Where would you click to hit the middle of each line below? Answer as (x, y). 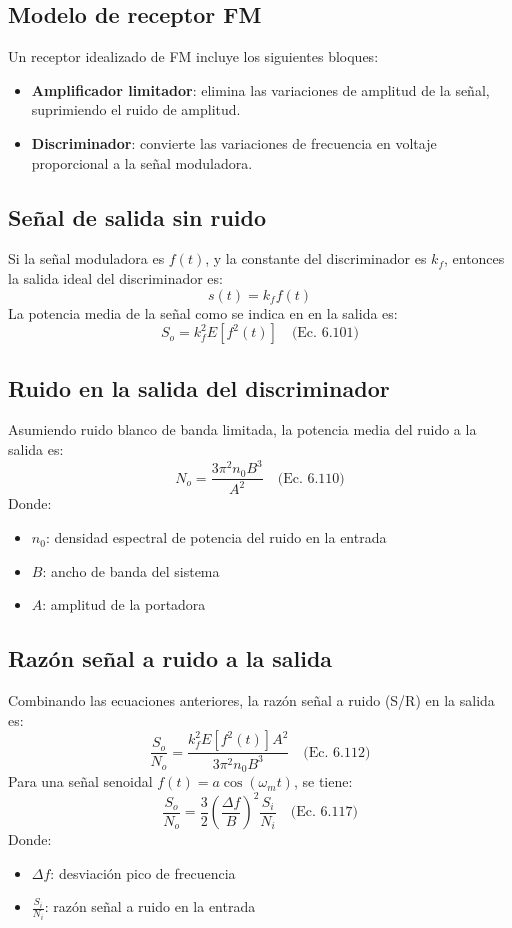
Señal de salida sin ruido (137, 216)
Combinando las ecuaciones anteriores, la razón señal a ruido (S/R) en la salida (251, 700)
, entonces (474, 258)
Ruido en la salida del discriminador (199, 387)
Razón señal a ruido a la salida (170, 658)
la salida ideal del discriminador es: (115, 277)
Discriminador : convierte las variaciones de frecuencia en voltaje (234, 142)
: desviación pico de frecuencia (143, 872)
